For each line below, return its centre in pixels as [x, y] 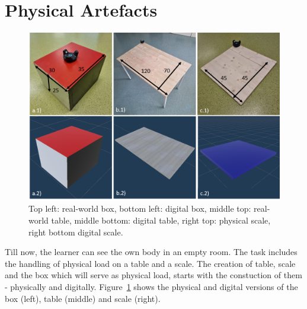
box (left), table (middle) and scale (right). [83, 298]
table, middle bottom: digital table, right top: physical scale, [161, 220]
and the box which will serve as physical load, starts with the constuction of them [153, 275]
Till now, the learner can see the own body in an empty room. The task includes [151, 252]
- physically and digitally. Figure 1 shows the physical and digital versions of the [151, 286]
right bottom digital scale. [76, 232]
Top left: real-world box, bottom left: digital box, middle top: [140, 208]
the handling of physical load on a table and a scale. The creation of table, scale [150, 263]
